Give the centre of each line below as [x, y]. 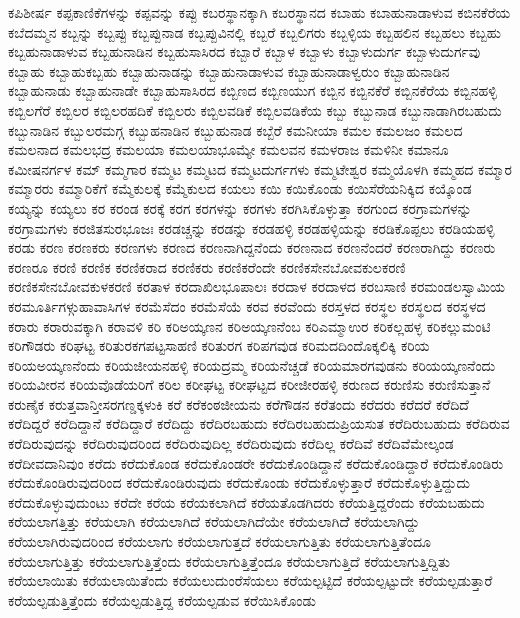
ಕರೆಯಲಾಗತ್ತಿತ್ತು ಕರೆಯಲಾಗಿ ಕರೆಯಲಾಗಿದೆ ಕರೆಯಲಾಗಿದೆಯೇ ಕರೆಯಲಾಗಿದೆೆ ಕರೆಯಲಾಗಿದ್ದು [214, 521]
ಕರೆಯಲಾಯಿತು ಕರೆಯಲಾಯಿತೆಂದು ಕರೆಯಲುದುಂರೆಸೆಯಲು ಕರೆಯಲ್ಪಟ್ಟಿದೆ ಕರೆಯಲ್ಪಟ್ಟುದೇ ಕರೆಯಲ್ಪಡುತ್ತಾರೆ [250, 580]
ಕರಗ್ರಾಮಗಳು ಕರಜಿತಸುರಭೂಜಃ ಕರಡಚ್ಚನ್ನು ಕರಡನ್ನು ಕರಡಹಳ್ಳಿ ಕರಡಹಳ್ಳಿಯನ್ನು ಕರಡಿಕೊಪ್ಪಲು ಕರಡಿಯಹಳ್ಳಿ [251, 227]
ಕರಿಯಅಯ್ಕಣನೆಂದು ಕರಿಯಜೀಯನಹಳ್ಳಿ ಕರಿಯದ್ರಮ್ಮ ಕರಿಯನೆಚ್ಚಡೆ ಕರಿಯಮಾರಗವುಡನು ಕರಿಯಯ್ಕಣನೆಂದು [252, 364]
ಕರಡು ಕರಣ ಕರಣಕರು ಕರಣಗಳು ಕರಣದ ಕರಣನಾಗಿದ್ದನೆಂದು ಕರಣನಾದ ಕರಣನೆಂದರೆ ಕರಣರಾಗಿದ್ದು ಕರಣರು [252, 247]
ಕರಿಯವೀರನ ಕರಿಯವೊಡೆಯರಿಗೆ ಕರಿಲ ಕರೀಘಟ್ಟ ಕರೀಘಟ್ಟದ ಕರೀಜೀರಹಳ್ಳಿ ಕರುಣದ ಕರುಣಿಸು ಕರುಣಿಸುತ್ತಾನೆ [249, 384]
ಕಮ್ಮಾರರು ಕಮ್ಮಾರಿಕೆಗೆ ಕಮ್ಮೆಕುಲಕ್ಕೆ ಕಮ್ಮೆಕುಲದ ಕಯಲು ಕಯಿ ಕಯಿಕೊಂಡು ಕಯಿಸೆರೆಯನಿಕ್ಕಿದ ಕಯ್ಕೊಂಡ [240, 188]
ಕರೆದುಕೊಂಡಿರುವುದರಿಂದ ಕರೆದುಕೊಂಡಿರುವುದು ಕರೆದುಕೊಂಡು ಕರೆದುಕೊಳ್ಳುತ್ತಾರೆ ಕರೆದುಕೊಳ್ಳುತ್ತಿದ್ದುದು [239, 482]
